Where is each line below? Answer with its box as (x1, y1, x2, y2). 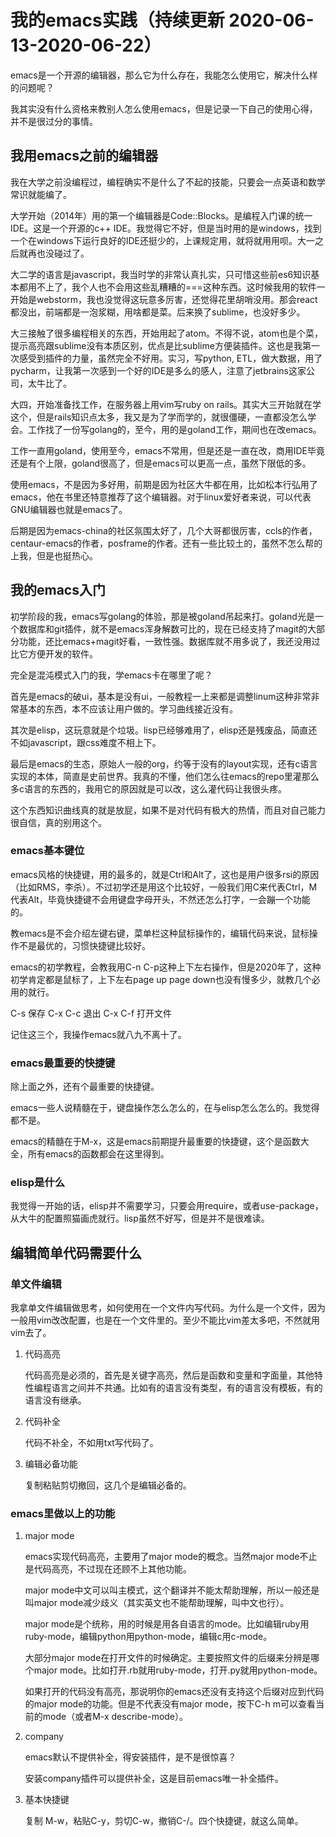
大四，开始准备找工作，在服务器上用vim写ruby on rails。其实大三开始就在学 (10, 398, 322, 410)
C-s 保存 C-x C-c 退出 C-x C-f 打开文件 (10, 1007, 173, 1019)
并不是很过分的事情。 (10, 115, 98, 127)
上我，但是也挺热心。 (10, 549, 98, 561)
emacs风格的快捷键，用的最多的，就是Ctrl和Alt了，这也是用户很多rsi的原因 (10, 868, 320, 880)
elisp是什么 (10, 1176, 66, 1190)
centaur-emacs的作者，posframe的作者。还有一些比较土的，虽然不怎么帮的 (10, 537, 323, 549)
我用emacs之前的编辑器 (10, 147, 158, 165)
